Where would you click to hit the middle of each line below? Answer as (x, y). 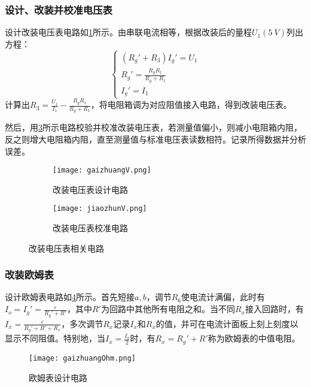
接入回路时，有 (274, 309)
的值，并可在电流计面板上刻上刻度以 (227, 323)
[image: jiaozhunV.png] (100, 209)
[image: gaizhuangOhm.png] (82, 358)
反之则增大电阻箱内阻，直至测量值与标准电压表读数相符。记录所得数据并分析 (155, 139)
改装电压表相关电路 (66, 248)
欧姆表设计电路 (58, 377)
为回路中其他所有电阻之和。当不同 (168, 309)
